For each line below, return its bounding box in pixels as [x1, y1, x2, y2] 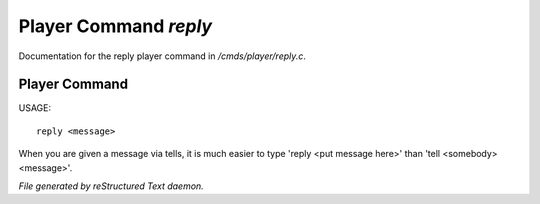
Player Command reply [18, 15, 213, 37]
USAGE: [18, 102, 52, 114]
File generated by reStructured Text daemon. [18, 180, 204, 192]
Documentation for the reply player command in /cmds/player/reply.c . [18, 50, 307, 62]
